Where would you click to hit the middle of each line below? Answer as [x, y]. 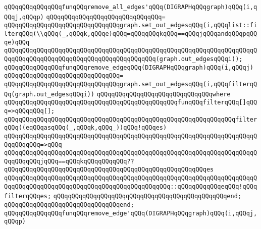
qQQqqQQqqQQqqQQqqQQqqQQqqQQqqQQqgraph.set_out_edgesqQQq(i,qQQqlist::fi [131, 25]
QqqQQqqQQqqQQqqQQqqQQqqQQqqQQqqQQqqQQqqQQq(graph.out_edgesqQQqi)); [123, 59]
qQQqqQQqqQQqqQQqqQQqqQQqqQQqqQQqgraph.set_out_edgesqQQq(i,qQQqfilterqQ [131, 84]
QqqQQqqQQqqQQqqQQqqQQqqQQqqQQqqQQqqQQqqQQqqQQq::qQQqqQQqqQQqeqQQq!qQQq [131, 186]
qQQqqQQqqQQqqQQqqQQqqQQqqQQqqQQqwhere [164, 94]
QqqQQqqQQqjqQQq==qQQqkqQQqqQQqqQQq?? [69, 161]
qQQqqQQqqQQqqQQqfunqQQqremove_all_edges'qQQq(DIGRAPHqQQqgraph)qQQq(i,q [131, 7]
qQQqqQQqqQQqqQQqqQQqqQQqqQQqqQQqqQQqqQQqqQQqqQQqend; [147, 196]
